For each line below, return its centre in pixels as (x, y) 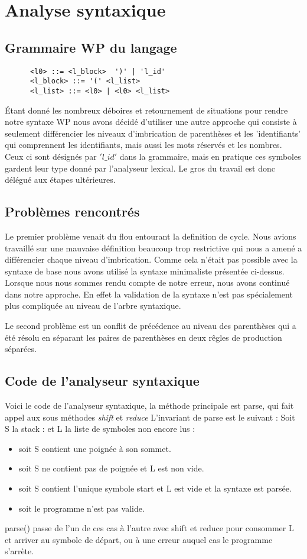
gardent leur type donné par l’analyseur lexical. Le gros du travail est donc (140, 168)
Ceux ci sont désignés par (51, 156)
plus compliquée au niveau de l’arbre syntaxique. (93, 306)
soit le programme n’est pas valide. (81, 508)
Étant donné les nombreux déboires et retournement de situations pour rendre (146, 110)
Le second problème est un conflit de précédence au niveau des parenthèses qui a (151, 326)
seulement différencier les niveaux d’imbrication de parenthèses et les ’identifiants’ (153, 133)
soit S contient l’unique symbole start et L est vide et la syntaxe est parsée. (155, 488)
